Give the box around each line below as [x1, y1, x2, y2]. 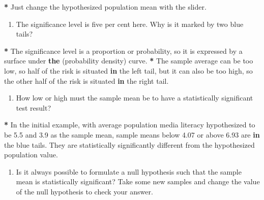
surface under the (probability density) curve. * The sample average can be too [4, 55, 253, 66]
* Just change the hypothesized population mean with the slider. [4, 2, 207, 12]
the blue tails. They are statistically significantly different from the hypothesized [4, 139, 255, 150]
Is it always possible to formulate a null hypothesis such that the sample [16, 166, 242, 177]
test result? [16, 102, 51, 113]
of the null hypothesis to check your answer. [16, 186, 153, 196]
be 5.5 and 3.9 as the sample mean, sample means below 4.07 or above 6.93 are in [4, 129, 260, 140]
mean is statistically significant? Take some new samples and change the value [16, 176, 260, 187]
